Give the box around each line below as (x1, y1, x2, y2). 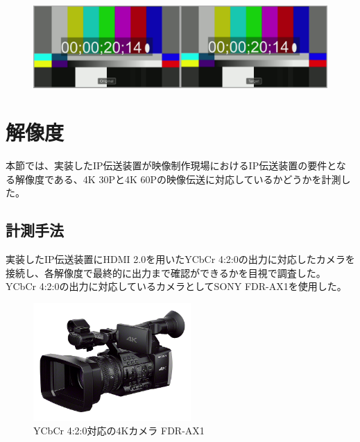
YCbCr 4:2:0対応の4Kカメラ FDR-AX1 (33, 423, 205, 438)
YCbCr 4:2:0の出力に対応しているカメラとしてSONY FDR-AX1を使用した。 (6, 279, 347, 294)
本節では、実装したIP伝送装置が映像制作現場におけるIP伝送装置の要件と (6, 158, 336, 172)
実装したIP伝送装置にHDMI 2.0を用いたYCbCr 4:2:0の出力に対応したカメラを (6, 251, 355, 266)
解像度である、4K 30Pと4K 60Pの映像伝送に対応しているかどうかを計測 (15, 171, 341, 186)
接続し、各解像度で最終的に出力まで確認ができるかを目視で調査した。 (6, 265, 326, 280)
